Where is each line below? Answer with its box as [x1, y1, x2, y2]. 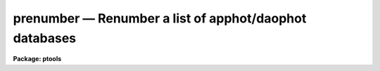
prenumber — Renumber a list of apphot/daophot [13, 11, 307, 26]
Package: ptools [13, 55, 62, 63]
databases [13, 30, 77, 46]
